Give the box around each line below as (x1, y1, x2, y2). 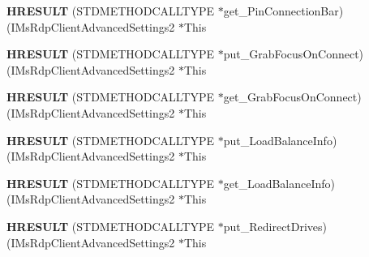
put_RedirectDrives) (223, 217, 328, 234)
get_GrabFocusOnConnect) (223, 88, 362, 105)
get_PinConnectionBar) (223, 2, 344, 19)
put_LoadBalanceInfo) (223, 131, 337, 148)
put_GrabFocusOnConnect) (223, 45, 364, 62)
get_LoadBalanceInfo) (223, 174, 336, 191)
